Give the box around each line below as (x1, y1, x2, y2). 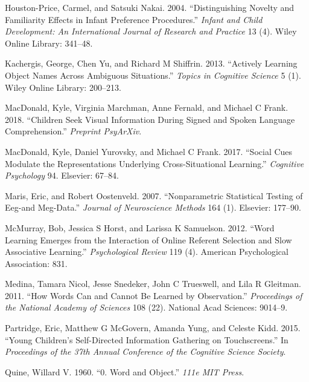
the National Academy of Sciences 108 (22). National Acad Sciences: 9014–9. (5, 301, 288, 314)
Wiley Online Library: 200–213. (5, 81, 121, 93)
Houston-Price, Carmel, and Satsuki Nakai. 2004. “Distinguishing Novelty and (5, 1, 295, 13)
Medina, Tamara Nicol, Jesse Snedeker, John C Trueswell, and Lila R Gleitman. (5, 277, 301, 290)
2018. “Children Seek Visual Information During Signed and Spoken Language (5, 113, 295, 125)
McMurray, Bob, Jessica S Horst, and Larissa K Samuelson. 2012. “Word (5, 221, 275, 234)
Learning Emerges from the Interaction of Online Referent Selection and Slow (5, 233, 292, 246)
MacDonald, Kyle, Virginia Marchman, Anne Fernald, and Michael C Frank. (5, 101, 288, 114)
